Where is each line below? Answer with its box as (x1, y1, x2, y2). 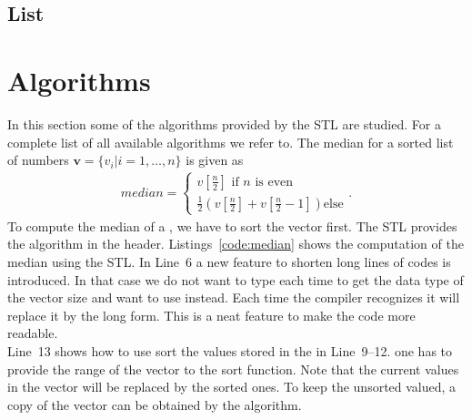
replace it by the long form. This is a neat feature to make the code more (7, 305, 416, 324)
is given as (186, 150, 244, 169)
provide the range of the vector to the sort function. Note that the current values (7, 359, 459, 378)
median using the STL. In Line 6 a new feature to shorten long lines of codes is (7, 252, 451, 271)
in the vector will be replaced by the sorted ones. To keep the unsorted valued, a (7, 377, 457, 396)
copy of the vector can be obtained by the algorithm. (7, 394, 302, 414)
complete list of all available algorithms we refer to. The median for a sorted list (7, 132, 454, 151)
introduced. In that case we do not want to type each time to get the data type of (7, 270, 464, 289)
